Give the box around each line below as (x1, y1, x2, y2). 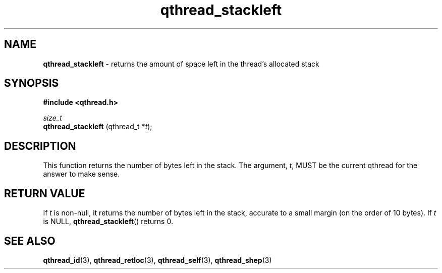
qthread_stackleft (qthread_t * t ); (43, 122, 152, 131)
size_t (43, 114, 62, 123)
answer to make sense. (43, 170, 120, 179)
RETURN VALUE (4, 187, 85, 200)
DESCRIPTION (4, 139, 76, 152)
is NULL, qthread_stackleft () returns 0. (43, 217, 173, 226)
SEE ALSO (4, 234, 56, 247)
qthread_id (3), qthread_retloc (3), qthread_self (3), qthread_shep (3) (43, 255, 272, 264)
